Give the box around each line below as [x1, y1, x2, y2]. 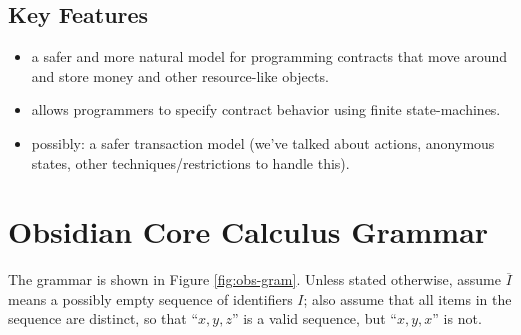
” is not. [432, 308, 482, 329]
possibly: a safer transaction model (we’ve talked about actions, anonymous [31, 132, 495, 153]
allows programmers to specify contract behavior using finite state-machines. [31, 99, 501, 120]
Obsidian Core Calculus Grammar [8, 211, 489, 252]
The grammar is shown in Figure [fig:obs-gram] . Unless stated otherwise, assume [8, 269, 501, 290]
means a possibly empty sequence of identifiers [8, 288, 293, 309]
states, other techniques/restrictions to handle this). [31, 152, 350, 173]
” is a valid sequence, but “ [231, 308, 397, 329]
